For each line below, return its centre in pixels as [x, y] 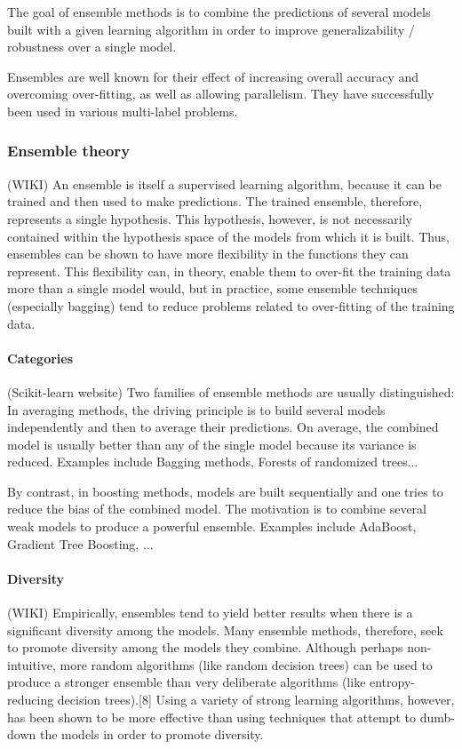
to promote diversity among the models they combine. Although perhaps [205, 647]
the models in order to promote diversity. [151, 734]
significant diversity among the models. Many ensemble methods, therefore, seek [225, 629]
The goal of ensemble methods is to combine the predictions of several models [219, 12]
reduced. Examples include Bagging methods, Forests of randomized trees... [213, 462]
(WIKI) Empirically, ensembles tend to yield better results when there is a [210, 613]
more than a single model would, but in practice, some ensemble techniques [212, 288]
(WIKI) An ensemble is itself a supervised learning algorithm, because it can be [225, 183]
